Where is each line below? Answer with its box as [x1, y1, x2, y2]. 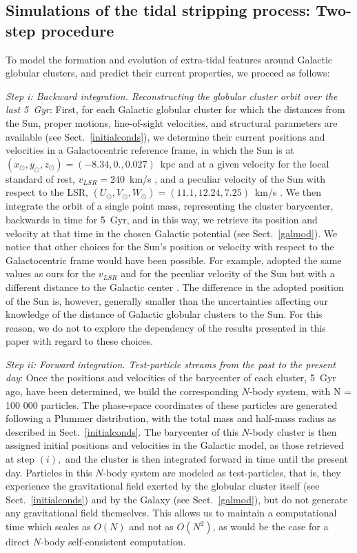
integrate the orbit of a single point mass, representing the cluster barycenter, [6, 199, 334, 213]
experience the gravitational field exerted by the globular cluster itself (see [6, 479, 320, 493]
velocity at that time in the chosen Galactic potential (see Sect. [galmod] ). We [6, 225, 338, 240]
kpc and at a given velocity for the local [160, 156, 329, 170]
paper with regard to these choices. [6, 334, 154, 348]
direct [6, 534, 30, 548]
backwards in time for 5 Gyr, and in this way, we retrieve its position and [6, 212, 318, 226]
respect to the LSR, [6, 185, 88, 199]
